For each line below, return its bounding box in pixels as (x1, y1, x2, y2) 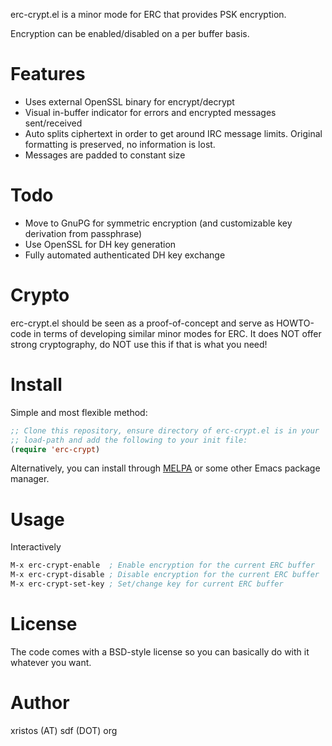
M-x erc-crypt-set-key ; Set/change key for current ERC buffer (10, 579, 284, 589)
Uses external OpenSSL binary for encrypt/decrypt (24, 95, 235, 108)
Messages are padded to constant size (24, 149, 186, 161)
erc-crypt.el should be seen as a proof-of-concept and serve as (10, 317, 275, 329)
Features (10, 63, 86, 86)
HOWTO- (276, 317, 315, 329)
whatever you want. (10, 656, 92, 668)
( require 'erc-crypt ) (10, 444, 101, 454)
